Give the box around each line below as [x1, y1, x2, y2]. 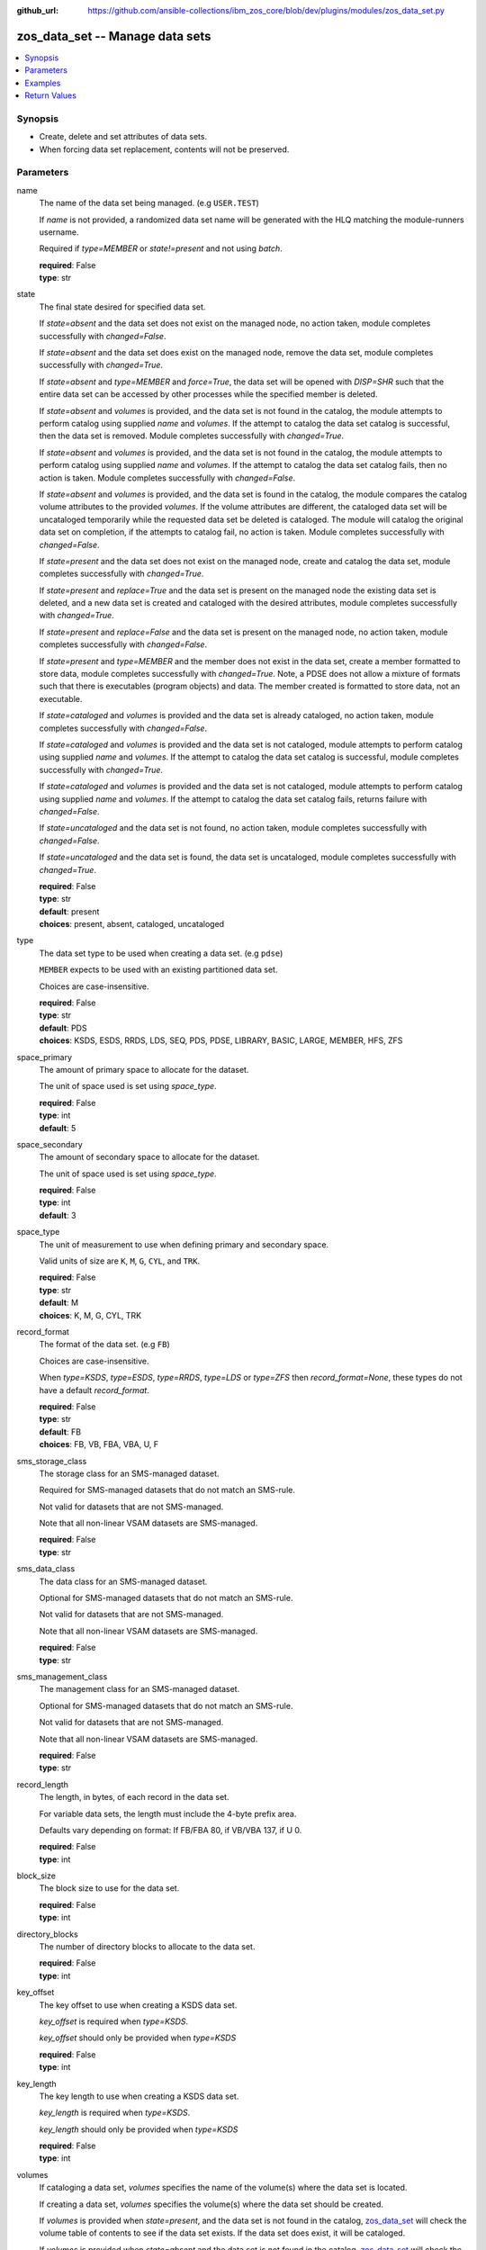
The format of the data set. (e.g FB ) [39, 1339, 170, 1350]
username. [39, 226, 79, 238]
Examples [24, 77, 61, 88]
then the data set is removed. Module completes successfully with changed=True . [39, 430, 345, 441]
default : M [39, 1297, 79, 1309]
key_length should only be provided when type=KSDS [39, 2124, 238, 2135]
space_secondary [16, 1138, 83, 1149]
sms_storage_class [16, 1455, 87, 1466]
